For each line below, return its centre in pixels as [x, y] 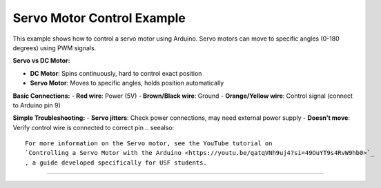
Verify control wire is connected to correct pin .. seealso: [94, 127]
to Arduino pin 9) [37, 105]
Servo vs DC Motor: [41, 61]
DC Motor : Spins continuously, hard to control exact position [116, 73]
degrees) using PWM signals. [55, 48]
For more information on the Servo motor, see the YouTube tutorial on [149, 144]
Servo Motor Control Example [99, 18]
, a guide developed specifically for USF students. [116, 163]
